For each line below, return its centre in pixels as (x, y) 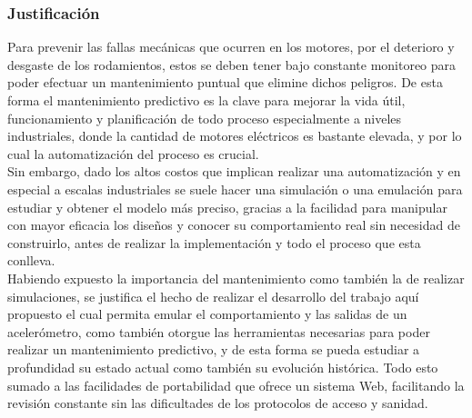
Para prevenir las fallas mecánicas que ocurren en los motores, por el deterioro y (231, 47)
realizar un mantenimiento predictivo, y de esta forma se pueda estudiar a (214, 349)
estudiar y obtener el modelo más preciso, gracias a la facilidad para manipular (227, 207)
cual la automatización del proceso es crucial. (133, 153)
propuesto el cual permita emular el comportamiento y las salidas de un (207, 314)
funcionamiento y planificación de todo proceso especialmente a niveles (205, 118)
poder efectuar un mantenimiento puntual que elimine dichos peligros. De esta (225, 82)
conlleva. (31, 260)
